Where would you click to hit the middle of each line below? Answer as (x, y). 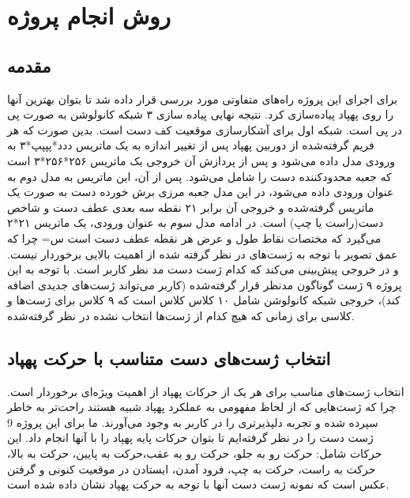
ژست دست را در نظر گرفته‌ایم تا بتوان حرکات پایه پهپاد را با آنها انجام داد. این (190, 438)
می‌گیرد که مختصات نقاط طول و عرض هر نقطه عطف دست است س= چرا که (194, 238)
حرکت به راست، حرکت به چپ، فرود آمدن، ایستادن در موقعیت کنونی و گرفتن (192, 468)
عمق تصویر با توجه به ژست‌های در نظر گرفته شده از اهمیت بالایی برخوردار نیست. (203, 253)
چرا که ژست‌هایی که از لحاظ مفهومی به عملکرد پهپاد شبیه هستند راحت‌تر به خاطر (202, 407)
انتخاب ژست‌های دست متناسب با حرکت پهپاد (169, 358)
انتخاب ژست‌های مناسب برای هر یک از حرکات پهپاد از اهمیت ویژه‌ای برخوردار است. (206, 391)
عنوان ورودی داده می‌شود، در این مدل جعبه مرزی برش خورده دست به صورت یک (201, 192)
